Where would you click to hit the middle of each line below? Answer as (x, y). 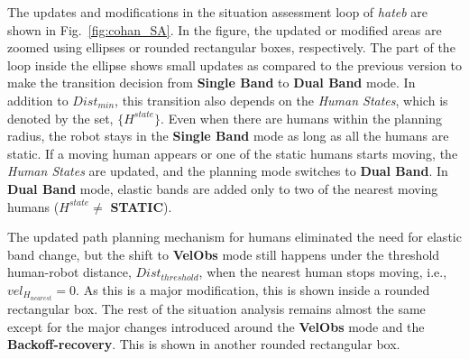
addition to (38, 100)
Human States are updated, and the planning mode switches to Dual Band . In (228, 171)
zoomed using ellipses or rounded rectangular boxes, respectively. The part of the (231, 47)
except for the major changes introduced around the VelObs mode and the (216, 326)
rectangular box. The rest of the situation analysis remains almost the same (216, 308)
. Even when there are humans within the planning (301, 118)
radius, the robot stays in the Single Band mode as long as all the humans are (228, 136)
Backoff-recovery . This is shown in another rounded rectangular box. (204, 344)
